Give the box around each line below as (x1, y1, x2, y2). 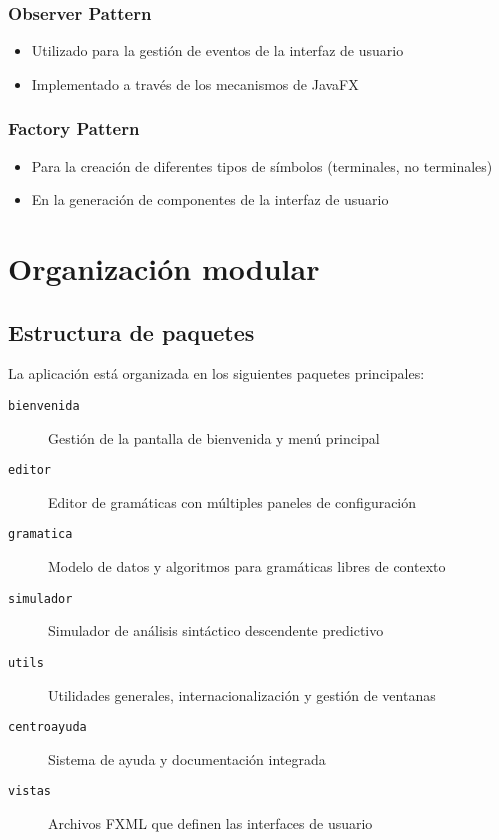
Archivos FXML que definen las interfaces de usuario (48, 813, 373, 834)
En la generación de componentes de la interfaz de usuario (31, 189, 389, 210)
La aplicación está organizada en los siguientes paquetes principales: (8, 363, 425, 384)
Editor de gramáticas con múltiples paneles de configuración (48, 491, 417, 512)
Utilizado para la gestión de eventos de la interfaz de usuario (31, 40, 404, 61)
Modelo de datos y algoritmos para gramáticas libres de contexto (48, 556, 446, 577)
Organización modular (8, 248, 320, 288)
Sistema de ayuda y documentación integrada (48, 748, 326, 769)
